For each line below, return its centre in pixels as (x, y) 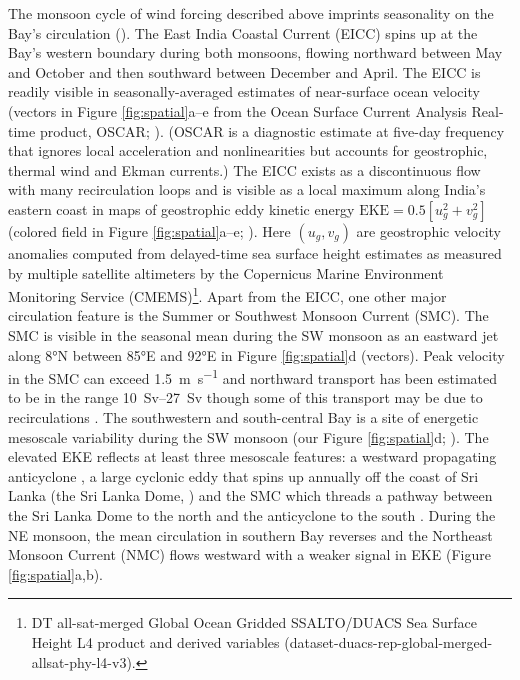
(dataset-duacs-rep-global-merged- (388, 641)
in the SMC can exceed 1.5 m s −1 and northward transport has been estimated (253, 376)
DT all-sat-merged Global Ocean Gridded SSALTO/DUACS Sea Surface (254, 622)
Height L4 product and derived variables (155, 641)
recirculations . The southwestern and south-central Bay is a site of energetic (243, 417)
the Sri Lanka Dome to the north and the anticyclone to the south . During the (252, 514)
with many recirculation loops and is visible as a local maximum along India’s (247, 189)
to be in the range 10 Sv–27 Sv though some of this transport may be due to (245, 397)
